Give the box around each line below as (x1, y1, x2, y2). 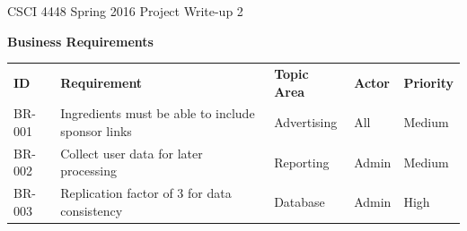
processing (60, 161, 118, 180)
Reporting (274, 152, 330, 171)
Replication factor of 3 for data (60, 184, 232, 202)
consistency (60, 201, 123, 219)
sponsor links (60, 121, 132, 140)
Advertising (274, 113, 338, 132)
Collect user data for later (60, 143, 203, 162)
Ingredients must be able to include (60, 104, 255, 123)
